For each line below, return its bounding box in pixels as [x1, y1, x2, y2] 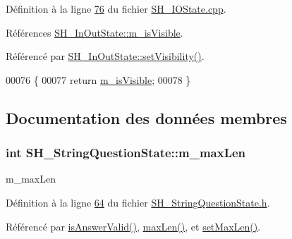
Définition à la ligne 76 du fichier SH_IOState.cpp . [6, 1, 226, 16]
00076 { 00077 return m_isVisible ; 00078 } [6, 72, 191, 87]
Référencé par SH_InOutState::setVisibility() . [6, 49, 205, 63]
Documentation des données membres [6, 106, 287, 128]
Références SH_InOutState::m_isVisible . [6, 25, 183, 39]
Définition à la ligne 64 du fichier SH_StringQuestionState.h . [6, 195, 270, 209]
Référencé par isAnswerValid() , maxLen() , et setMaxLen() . [6, 219, 261, 233]
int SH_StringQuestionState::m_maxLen [6, 144, 246, 161]
